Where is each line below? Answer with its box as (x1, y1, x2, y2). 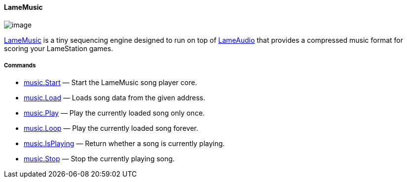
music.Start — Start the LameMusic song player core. (24, 78, 197, 87)
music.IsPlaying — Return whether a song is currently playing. (24, 139, 225, 148)
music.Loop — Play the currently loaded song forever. (24, 124, 199, 133)
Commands (4, 62, 36, 69)
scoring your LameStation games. (4, 44, 113, 53)
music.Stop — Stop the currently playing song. (24, 154, 175, 163)
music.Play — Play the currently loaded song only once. (24, 109, 205, 118)
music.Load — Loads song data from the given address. (24, 93, 205, 102)
